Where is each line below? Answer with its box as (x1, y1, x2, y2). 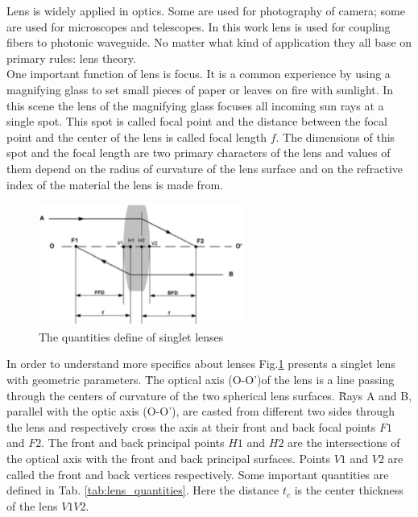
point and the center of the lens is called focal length (6, 128, 267, 145)
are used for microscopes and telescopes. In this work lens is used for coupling (6, 18, 391, 35)
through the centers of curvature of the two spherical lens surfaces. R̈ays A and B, (6, 387, 412, 403)
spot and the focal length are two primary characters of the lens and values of (6, 144, 391, 161)
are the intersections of (288, 434, 400, 451)
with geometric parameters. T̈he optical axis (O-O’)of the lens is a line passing (6, 370, 395, 387)
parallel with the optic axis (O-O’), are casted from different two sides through (6, 403, 395, 420)
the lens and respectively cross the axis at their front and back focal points (6, 418, 376, 435)
